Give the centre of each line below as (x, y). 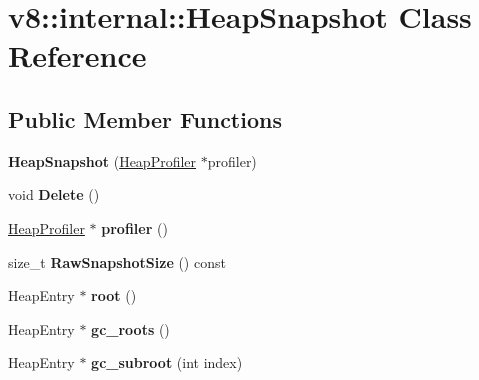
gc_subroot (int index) (167, 362)
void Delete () (54, 194)
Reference (77, 55)
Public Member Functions (145, 118)
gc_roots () (130, 328)
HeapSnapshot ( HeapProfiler (102, 160)
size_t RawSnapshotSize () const (117, 261)
